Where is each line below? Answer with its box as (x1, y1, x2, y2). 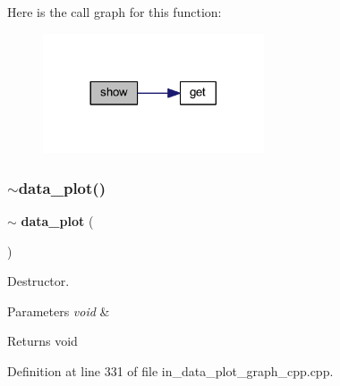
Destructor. (7, 272, 70, 290)
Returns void (7, 331, 78, 350)
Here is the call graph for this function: (7, 3, 222, 21)
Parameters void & (7, 301, 110, 320)
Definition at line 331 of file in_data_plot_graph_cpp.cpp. (7, 361, 334, 380)
